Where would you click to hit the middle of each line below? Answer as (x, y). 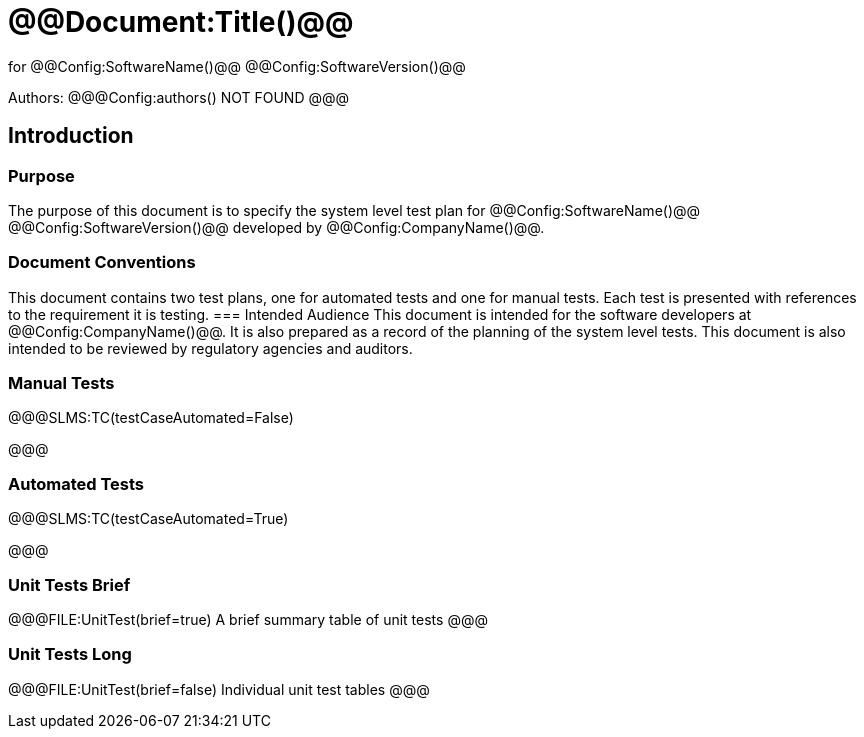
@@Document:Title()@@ (181, 22)
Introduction (71, 136)
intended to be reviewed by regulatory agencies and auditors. (210, 348)
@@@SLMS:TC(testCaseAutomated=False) (151, 418)
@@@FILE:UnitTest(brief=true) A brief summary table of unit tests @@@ (248, 619)
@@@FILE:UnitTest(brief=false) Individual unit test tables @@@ (219, 689)
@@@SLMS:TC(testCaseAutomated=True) (148, 519)
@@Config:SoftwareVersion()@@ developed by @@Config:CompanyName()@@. (276, 227)
